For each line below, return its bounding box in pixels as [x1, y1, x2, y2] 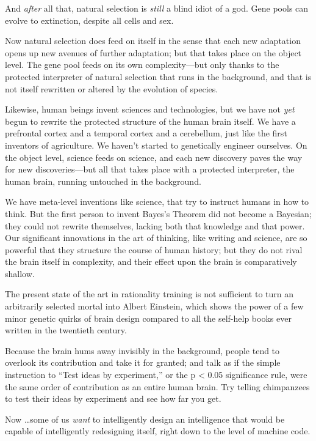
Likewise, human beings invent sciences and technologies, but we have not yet [5, 103, 295, 116]
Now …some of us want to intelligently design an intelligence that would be [5, 412, 285, 425]
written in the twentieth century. [5, 324, 127, 336]
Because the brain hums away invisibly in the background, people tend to [5, 344, 280, 357]
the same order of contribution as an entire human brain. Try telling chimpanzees [5, 380, 310, 393]
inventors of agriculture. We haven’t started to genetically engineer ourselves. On [5, 138, 307, 151]
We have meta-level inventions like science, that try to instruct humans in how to [5, 195, 309, 208]
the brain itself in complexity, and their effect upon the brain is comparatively [5, 255, 297, 268]
